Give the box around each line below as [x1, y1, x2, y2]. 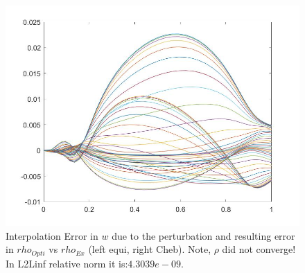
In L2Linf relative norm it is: [6, 256, 128, 270]
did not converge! [222, 242, 296, 256]
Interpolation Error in [6, 228, 98, 243]
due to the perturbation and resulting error [112, 228, 295, 243]
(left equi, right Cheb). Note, [88, 242, 211, 256]
